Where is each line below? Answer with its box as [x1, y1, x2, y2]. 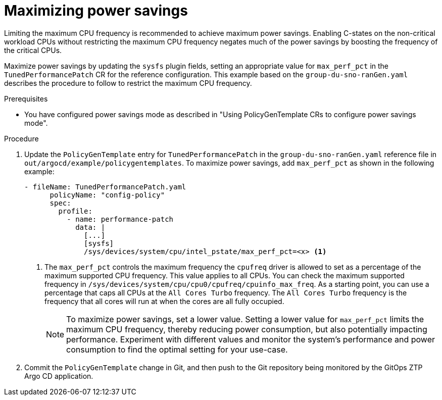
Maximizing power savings [4, 2, 188, 19]
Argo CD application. [24, 371, 93, 380]
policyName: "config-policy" [50, 190, 165, 199]
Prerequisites [4, 94, 48, 103]
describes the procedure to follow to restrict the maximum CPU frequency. [4, 78, 252, 87]
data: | [75, 223, 106, 231]
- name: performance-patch [67, 215, 174, 223]
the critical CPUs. [4, 45, 62, 55]
